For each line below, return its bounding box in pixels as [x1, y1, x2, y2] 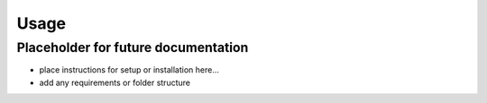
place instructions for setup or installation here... [39, 64, 220, 75]
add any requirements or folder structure [39, 77, 191, 88]
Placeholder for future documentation [16, 39, 249, 56]
